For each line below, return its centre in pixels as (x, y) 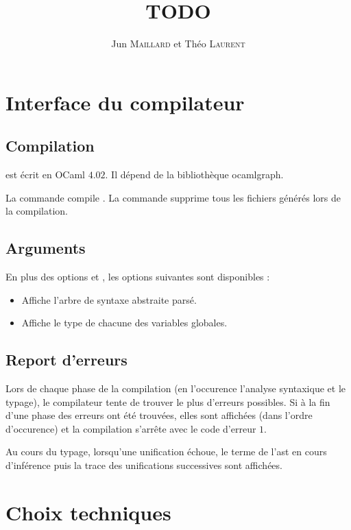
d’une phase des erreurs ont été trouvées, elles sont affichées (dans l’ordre (159, 415)
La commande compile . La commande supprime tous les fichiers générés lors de (173, 197)
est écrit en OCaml (45, 174)
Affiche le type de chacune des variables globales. (124, 323)
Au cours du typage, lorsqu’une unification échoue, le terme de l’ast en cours (166, 451)
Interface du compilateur (125, 102)
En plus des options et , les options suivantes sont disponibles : (138, 277)
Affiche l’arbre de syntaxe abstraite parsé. (109, 299)
